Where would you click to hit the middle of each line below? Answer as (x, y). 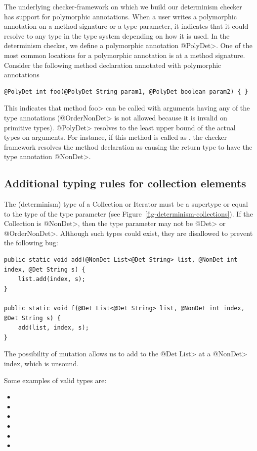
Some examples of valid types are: (55, 380)
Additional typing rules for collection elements (125, 183)
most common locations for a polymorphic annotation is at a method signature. (125, 55)
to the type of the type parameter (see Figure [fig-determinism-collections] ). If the (128, 213)
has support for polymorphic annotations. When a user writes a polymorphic (120, 16)
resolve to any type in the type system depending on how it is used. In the (117, 35)
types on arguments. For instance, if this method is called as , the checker (116, 137)
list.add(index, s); (52, 279)
